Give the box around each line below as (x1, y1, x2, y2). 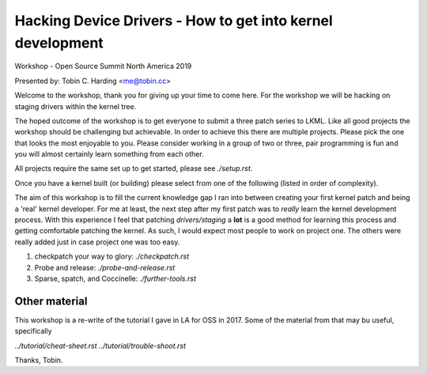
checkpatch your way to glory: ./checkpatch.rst (34, 251, 190, 261)
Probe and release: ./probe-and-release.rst (34, 263, 176, 272)
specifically (14, 327, 52, 336)
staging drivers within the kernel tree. (14, 101, 137, 111)
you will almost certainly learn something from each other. (14, 149, 205, 159)
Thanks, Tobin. (14, 356, 63, 365)
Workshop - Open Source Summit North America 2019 (14, 62, 192, 71)
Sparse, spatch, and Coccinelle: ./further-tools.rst (34, 274, 197, 283)
